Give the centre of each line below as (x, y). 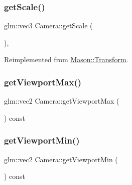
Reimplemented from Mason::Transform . (66, 59)
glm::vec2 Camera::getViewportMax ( (62, 101)
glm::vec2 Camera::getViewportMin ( (61, 159)
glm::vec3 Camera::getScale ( (48, 26)
